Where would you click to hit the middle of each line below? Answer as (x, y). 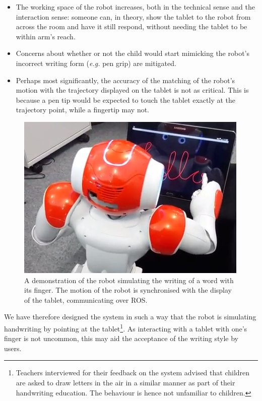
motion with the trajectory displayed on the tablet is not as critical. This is (132, 90)
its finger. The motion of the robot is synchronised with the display (128, 290)
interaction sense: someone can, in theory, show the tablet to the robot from (133, 16)
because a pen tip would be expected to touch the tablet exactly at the (126, 99)
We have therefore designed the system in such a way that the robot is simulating (130, 317)
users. (13, 348)
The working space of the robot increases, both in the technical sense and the (135, 7)
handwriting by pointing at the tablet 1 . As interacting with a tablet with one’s (126, 327)
